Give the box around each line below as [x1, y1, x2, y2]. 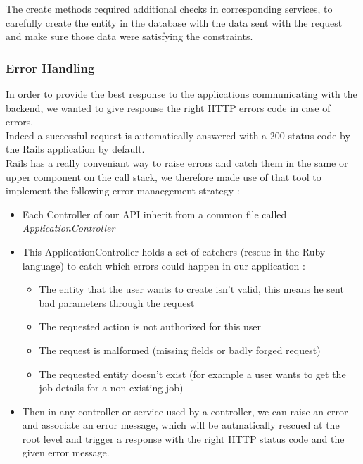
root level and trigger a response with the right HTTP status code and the [22, 431, 345, 446]
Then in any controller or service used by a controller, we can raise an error [22, 403, 348, 418]
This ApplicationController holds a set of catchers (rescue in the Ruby [22, 244, 326, 258]
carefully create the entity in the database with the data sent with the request [6, 15, 343, 30]
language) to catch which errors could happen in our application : [22, 258, 305, 272]
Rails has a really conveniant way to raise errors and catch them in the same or [6, 155, 348, 170]
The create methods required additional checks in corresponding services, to [6, 1, 333, 15]
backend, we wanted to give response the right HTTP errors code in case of [6, 100, 331, 115]
